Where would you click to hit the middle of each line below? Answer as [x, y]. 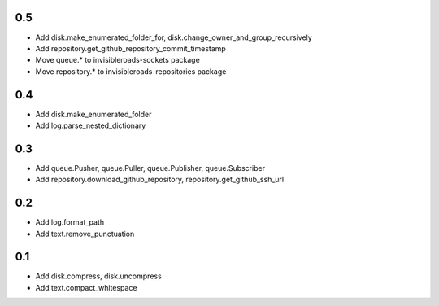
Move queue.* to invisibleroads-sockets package [118, 60]
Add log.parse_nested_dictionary [91, 125]
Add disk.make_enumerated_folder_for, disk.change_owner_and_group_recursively [174, 37]
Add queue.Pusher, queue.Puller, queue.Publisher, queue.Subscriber [150, 168]
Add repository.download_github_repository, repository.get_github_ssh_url [160, 180]
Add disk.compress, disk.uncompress [98, 276]
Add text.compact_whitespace [86, 287]
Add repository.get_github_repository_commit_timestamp [131, 48]
